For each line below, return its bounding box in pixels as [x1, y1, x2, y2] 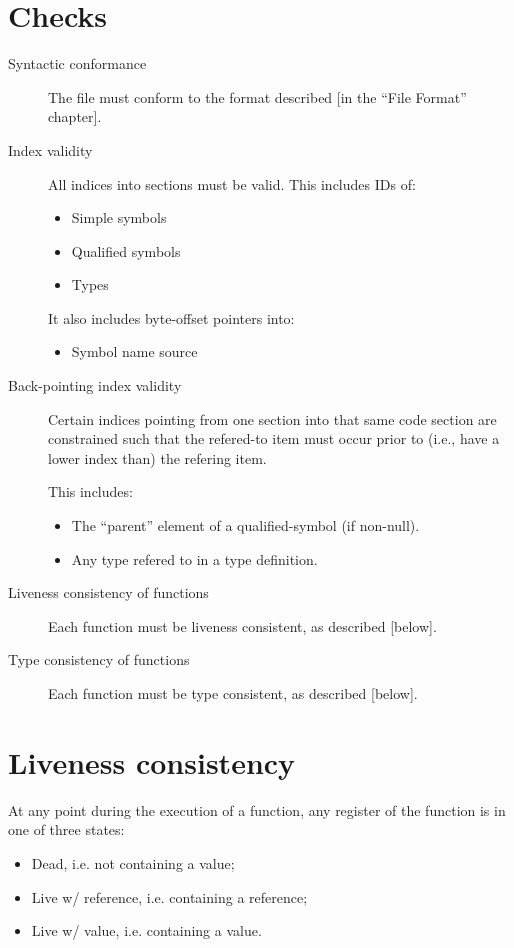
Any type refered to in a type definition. [71, 548, 318, 569]
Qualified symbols [71, 240, 181, 261]
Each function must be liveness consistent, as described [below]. [48, 615, 437, 636]
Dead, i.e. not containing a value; [31, 852, 235, 873]
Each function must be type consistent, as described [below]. [48, 683, 418, 703]
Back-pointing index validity [8, 375, 182, 396]
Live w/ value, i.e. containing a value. [31, 920, 262, 941]
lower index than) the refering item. [48, 447, 267, 468]
